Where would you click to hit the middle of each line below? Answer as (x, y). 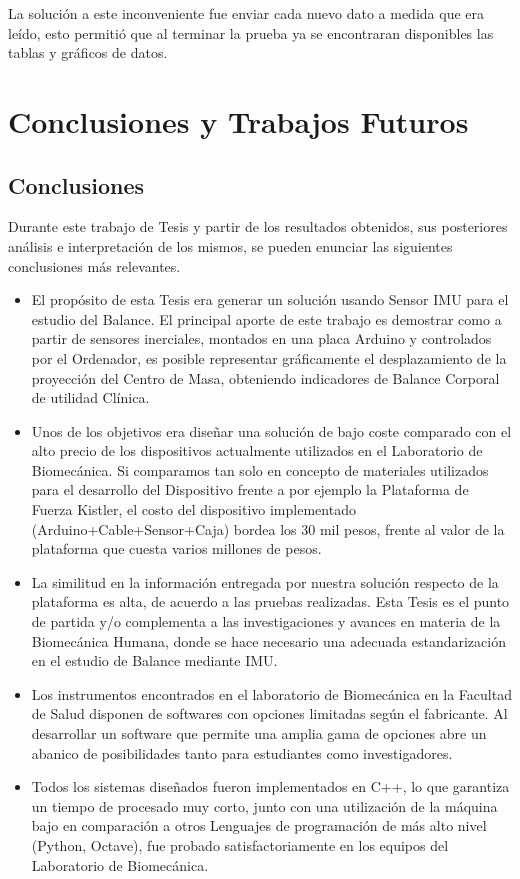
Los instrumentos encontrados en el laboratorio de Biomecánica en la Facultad (271, 693)
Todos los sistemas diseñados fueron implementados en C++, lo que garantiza (270, 786)
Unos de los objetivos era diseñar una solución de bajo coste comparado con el (271, 430)
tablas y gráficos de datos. (88, 52)
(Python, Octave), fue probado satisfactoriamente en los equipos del (240, 844)
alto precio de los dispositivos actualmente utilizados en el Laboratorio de (257, 450)
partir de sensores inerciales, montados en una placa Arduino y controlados (261, 338)
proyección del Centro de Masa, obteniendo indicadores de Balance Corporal (265, 377)
